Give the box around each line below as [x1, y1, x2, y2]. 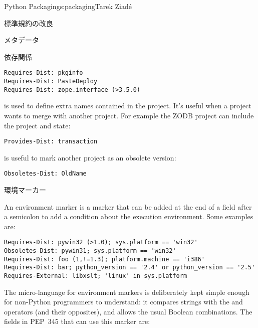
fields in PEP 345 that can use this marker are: [4, 316, 150, 326]
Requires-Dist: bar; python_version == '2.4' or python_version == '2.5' [4, 264, 255, 271]
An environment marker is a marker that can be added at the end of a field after [4, 201, 252, 212]
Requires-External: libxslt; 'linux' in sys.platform [4, 272, 187, 280]
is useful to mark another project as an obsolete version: [4, 152, 176, 162]
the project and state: [4, 120, 71, 130]
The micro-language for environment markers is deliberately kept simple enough [4, 286, 249, 297]
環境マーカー [4, 185, 46, 195]
